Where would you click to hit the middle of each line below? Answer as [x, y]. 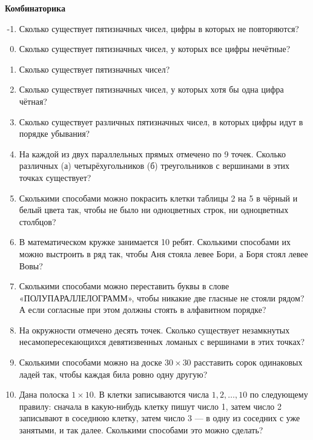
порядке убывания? [54, 133]
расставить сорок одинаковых [248, 362]
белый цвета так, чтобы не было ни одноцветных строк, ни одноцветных [154, 210]
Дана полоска [44, 394]
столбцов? [38, 221]
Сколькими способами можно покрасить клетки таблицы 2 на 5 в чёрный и [158, 198]
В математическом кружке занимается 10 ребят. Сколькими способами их [155, 242]
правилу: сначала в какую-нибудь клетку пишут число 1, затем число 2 [150, 406]
